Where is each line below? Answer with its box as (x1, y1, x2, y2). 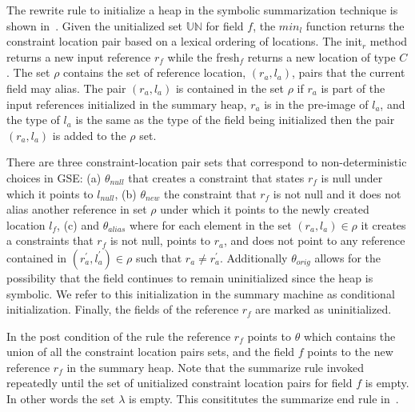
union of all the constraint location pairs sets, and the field (6, 343, 295, 360)
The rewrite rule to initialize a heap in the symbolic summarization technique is (6, 2, 398, 18)
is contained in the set (175, 79, 285, 96)
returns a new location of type (247, 48, 396, 65)
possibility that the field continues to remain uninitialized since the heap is (6, 269, 373, 286)
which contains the (303, 327, 396, 344)
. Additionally (220, 249, 288, 266)
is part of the (321, 79, 385, 96)
